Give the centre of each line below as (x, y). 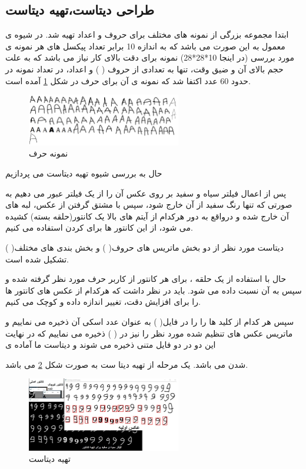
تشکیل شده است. (37, 259)
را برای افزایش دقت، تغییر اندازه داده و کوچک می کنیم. (103, 302)
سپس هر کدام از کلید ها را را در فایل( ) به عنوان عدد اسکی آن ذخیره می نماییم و (150, 321)
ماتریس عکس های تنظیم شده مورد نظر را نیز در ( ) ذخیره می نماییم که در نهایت (149, 333)
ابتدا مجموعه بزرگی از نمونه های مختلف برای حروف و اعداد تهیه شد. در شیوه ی (147, 34)
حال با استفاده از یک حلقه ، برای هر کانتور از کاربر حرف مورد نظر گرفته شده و (146, 279)
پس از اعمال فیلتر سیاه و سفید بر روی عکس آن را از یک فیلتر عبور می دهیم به (146, 193)
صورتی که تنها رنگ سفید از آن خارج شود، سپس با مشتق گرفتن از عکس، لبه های (149, 204)
